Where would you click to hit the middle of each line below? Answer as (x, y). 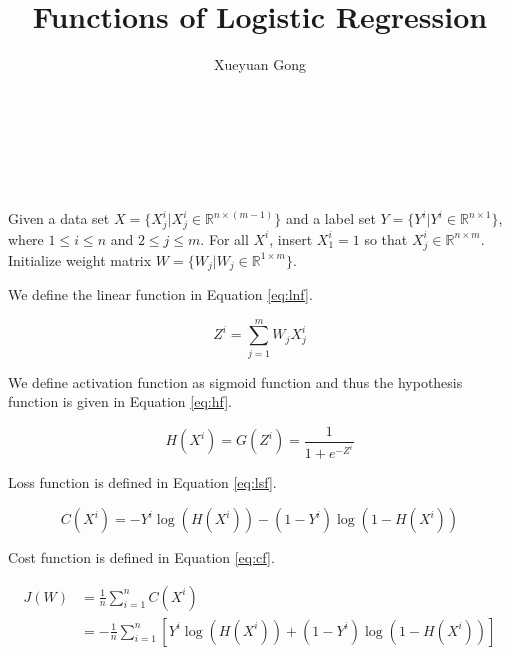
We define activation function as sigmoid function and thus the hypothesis (235, 381)
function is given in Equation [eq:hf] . (120, 401)
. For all (224, 238)
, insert (291, 238)
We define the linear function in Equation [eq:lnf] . (160, 294)
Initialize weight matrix (80, 259)
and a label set (330, 218)
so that (386, 238)
